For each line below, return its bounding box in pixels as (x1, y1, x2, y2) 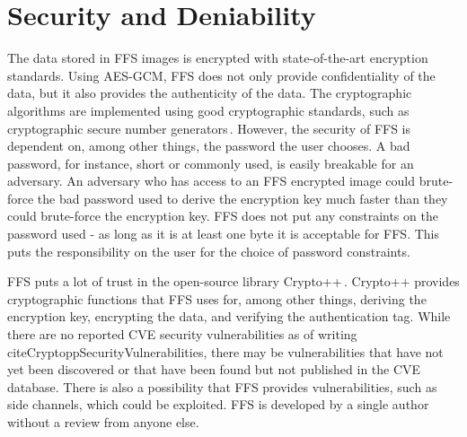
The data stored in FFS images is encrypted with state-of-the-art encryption (7, 48, 428, 67)
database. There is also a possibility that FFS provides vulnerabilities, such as (7, 377, 437, 396)
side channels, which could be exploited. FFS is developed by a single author (7, 395, 429, 414)
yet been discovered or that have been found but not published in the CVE (7, 360, 421, 379)
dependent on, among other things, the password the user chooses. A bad (7, 136, 410, 155)
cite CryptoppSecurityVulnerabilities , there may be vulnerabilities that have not (7, 342, 444, 361)
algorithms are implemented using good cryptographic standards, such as (7, 101, 410, 119)
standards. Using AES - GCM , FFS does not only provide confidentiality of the (7, 66, 436, 84)
